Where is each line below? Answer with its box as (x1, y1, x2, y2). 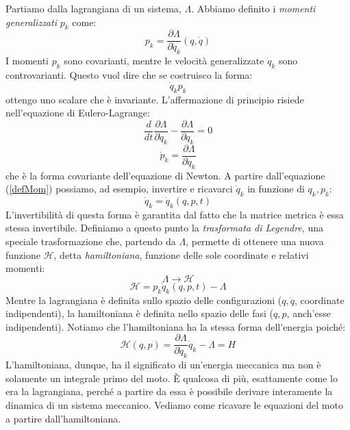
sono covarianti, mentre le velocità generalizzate (64, 53, 264, 68)
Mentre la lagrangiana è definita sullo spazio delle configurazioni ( (5, 292, 282, 307)
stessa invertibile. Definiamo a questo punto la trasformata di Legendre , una (5, 220, 323, 235)
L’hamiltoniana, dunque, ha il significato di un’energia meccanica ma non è (5, 357, 321, 372)
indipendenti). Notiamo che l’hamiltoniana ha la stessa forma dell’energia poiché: (5, 319, 346, 333)
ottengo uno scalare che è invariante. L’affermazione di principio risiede (5, 92, 304, 106)
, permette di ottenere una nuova (186, 233, 324, 248)
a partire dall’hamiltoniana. (5, 411, 121, 425)
